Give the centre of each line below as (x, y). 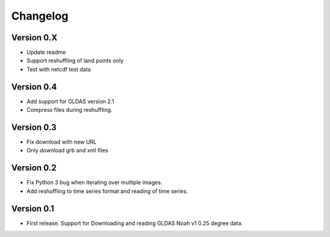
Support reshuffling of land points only (75, 60)
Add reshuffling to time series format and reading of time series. (107, 191)
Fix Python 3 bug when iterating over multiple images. (94, 183)
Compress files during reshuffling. (69, 110)
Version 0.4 (34, 86)
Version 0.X (34, 38)
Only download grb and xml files (67, 150)
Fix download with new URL (62, 142)
